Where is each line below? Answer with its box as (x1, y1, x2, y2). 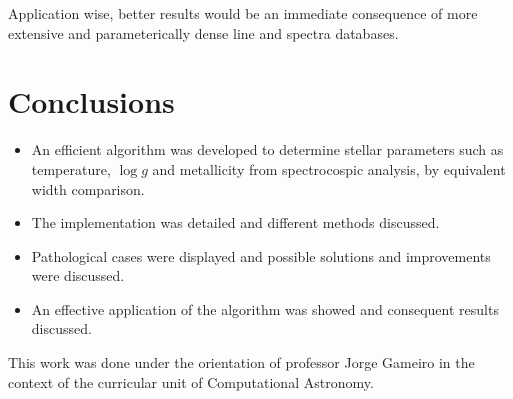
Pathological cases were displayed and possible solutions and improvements (31, 245, 491, 266)
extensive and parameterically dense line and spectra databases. (8, 22, 399, 43)
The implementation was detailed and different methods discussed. (31, 212, 440, 233)
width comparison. (31, 178, 145, 199)
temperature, (31, 158, 111, 179)
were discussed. (31, 265, 125, 286)
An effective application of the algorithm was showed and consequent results (31, 298, 499, 319)
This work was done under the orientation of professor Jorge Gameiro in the (8, 352, 475, 373)
